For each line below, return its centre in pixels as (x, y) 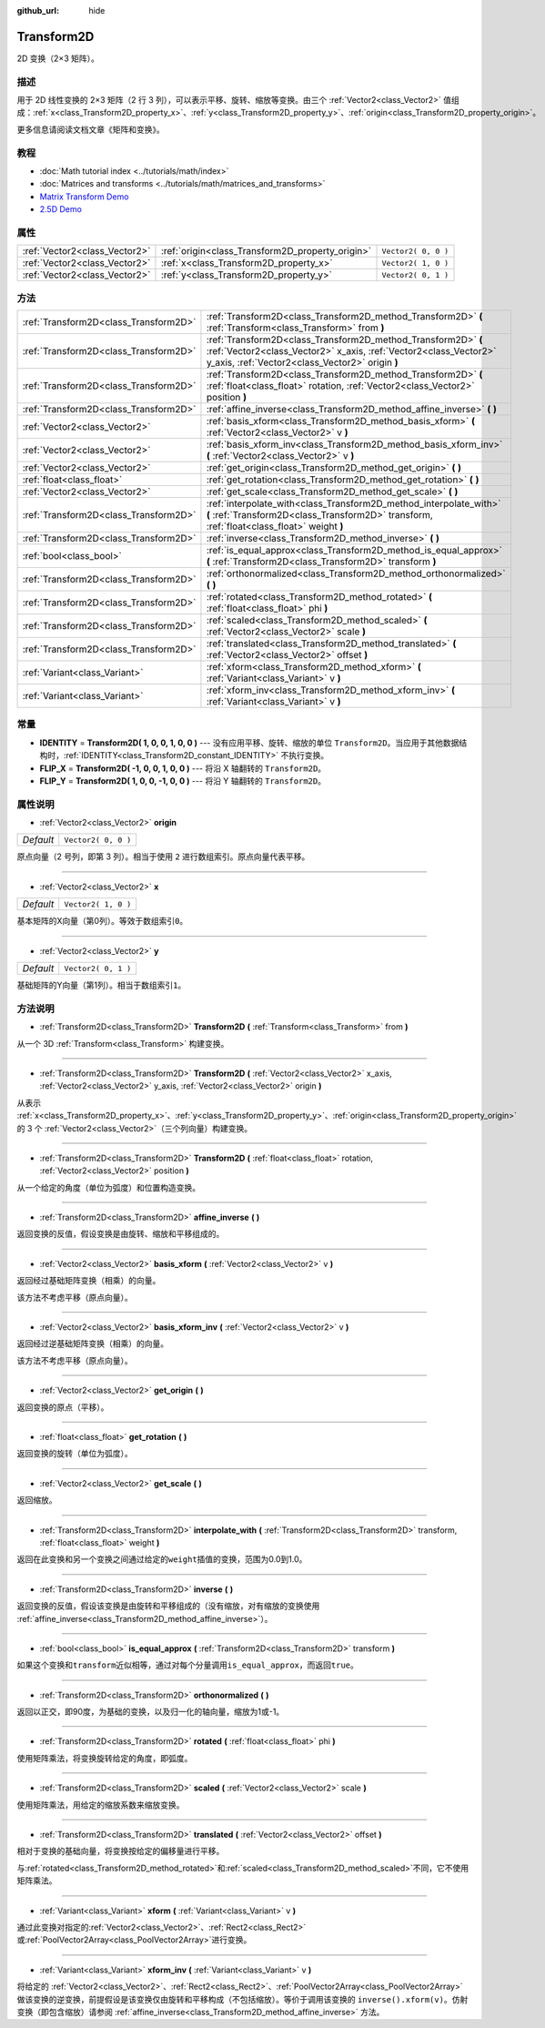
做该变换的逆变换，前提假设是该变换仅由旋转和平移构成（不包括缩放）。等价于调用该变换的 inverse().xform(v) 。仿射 (242, 1999)
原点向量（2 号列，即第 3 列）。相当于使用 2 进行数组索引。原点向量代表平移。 (163, 857)
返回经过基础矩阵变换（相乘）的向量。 (89, 1281)
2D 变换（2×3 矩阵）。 (58, 58)
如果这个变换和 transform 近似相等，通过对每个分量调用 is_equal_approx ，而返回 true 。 (188, 1665)
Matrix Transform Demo (84, 197)
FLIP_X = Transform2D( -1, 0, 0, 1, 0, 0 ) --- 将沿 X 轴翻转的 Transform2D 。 (183, 768)
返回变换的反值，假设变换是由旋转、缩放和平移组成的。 (121, 1234)
